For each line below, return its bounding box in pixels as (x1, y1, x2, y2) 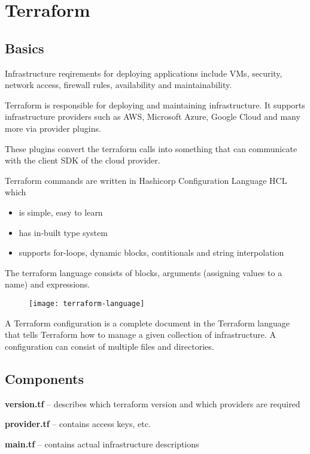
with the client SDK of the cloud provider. (5, 154, 160, 167)
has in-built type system (19, 226, 108, 238)
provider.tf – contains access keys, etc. (5, 417, 151, 430)
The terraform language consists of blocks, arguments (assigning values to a (5, 266, 282, 279)
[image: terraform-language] (29, 299, 145, 308)
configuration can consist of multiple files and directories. (5, 340, 214, 352)
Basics (5, 38, 44, 57)
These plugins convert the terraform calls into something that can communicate (5, 142, 297, 155)
